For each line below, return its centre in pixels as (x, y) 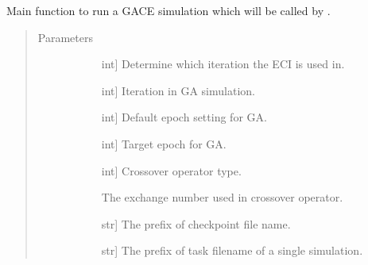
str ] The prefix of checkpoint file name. (196, 223)
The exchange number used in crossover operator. (222, 197)
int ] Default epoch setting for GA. (184, 117)
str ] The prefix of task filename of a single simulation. (232, 250)
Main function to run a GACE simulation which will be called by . (169, 10)
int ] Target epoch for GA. (164, 143)
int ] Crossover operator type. (171, 170)
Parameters (65, 37)
